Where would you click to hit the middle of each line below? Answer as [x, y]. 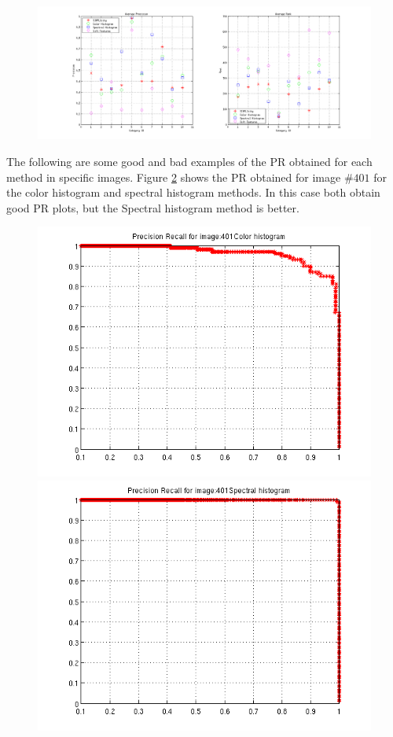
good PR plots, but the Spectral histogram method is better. [153, 207]
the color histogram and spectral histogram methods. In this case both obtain [193, 192]
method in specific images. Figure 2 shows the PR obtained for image [174, 177]
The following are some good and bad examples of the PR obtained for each [189, 161]
